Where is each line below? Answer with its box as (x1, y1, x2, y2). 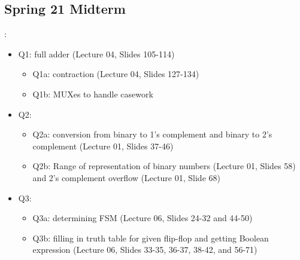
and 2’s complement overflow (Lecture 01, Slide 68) (32, 171, 220, 183)
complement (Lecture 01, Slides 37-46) (32, 139, 174, 152)
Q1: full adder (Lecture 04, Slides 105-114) (18, 47, 175, 60)
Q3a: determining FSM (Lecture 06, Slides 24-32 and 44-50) (32, 212, 253, 224)
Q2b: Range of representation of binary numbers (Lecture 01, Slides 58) (32, 160, 296, 172)
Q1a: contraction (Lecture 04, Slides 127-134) (32, 68, 199, 80)
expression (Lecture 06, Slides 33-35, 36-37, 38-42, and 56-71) (32, 243, 257, 256)
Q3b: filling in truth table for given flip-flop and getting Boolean (32, 231, 269, 244)
